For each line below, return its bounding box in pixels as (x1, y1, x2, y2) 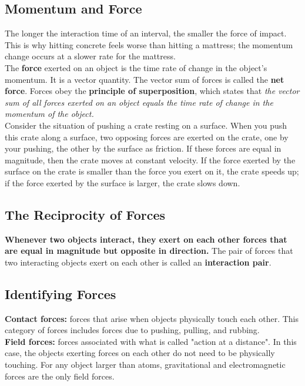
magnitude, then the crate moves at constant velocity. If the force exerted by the (5, 153, 296, 166)
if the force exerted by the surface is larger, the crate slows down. (5, 176, 240, 189)
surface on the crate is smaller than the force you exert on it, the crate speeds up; (5, 165, 299, 177)
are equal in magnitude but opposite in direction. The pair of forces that (5, 244, 293, 257)
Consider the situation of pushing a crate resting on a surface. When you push (5, 119, 287, 131)
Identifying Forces (5, 284, 116, 303)
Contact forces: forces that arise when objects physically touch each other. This (5, 312, 299, 324)
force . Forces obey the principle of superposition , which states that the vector (5, 85, 300, 97)
